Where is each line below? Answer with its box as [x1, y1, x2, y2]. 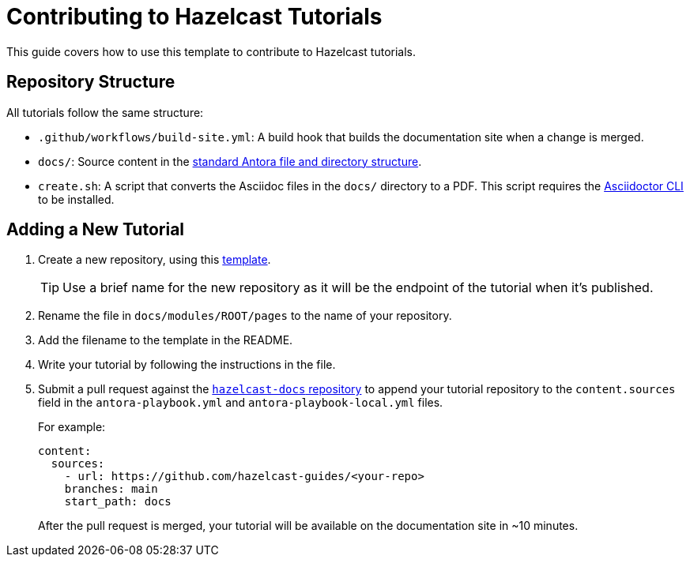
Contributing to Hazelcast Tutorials [6, 3, 383, 30]
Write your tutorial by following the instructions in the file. [38, 358, 336, 372]
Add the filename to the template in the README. [38, 333, 293, 347]
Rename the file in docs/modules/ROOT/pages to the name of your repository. [38, 309, 452, 323]
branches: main [64, 482, 158, 496]
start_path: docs [64, 495, 172, 509]
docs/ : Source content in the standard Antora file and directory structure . [38, 154, 422, 168]
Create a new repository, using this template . [38, 253, 271, 267]
